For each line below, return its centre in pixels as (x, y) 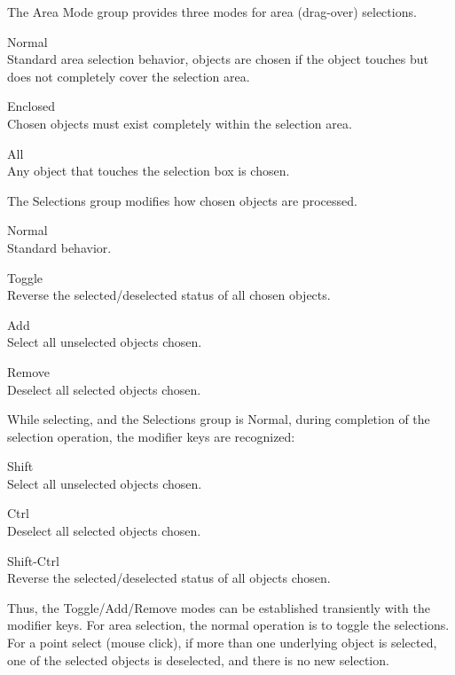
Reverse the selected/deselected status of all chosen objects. (169, 295)
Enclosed (31, 106)
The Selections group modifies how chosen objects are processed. (182, 200)
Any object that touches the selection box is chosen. (149, 171)
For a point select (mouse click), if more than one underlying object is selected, (222, 643)
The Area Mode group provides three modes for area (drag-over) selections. (212, 12)
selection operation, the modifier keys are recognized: (151, 436)
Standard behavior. (59, 247)
